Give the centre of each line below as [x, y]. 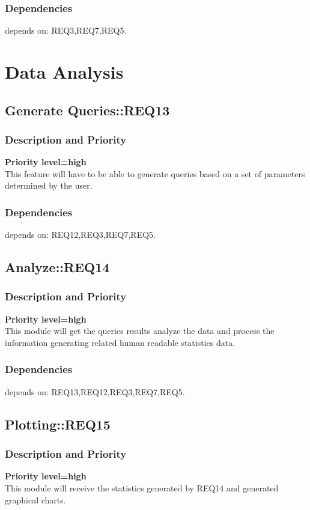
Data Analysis [64, 71]
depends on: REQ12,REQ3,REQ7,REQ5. [80, 235]
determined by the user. [49, 185]
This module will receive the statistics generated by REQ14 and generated [142, 487]
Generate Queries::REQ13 [87, 110]
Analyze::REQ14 [57, 267]
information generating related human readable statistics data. [120, 342]
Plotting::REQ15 [58, 424]
